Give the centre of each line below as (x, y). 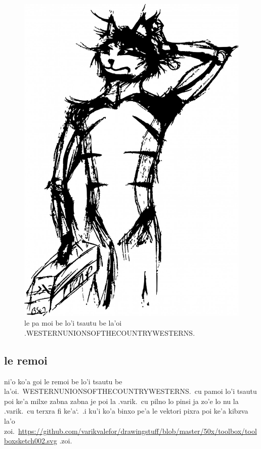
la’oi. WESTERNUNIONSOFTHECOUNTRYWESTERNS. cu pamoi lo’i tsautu (130, 391)
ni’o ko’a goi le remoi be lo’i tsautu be (63, 381)
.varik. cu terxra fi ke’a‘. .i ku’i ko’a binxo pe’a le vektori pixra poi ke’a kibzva (126, 411)
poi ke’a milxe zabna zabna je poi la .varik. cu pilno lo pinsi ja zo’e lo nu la (121, 401)
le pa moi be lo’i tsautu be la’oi (73, 323)
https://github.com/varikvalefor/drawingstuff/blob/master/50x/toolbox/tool (138, 431)
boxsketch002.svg (31, 441)
